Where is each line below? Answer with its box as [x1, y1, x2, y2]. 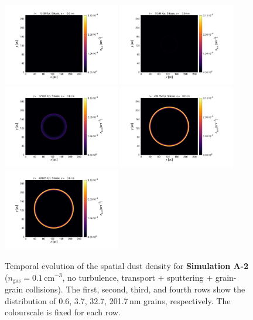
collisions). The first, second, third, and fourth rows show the [25, 283, 245, 295]
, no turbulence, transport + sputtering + [62, 271, 213, 283]
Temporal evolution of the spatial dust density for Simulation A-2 [5, 259, 249, 271]
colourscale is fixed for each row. [5, 306, 121, 318]
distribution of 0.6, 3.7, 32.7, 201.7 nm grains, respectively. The [5, 294, 231, 307]
